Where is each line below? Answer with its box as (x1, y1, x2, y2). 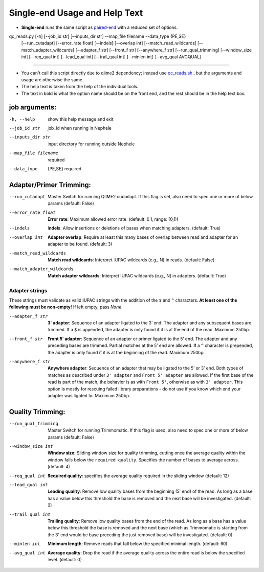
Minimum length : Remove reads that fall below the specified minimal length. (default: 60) (47, 541, 228, 547)
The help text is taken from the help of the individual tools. (21, 84, 139, 90)
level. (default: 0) (47, 556, 82, 562)
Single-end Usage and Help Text (9, 7, 143, 18)
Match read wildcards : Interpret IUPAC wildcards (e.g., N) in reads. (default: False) (47, 257, 215, 263)
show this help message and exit (47, 116, 113, 122)
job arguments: (9, 103, 57, 112)
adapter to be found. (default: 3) (47, 241, 112, 247)
